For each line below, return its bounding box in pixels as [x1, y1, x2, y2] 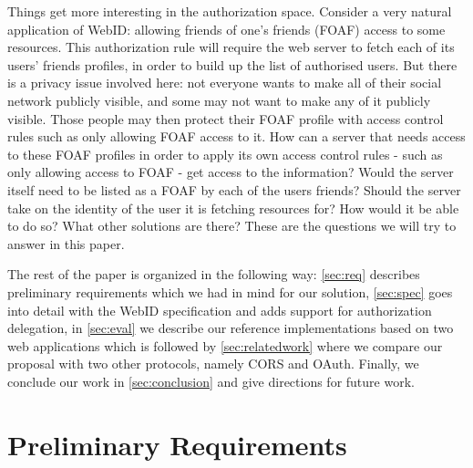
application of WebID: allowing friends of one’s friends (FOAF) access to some [7, 19, 446, 38]
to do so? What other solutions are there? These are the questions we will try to [7, 216, 457, 235]
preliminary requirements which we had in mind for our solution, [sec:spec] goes [7, 282, 453, 301]
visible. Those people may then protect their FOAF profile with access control [7, 109, 444, 128]
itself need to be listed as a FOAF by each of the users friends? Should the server [7, 180, 461, 199]
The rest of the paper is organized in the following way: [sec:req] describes [7, 265, 420, 284]
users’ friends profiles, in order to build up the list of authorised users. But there [7, 55, 458, 74]
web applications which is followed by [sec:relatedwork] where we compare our [7, 336, 443, 355]
